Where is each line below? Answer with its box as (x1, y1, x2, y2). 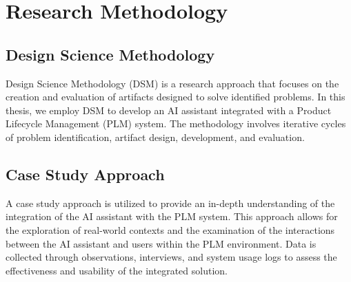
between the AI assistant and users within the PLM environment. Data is (6, 236, 317, 250)
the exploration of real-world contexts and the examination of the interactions (6, 222, 335, 237)
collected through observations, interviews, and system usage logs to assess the (6, 250, 337, 264)
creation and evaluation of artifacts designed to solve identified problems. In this (6, 89, 345, 104)
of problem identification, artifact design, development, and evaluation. (6, 129, 305, 144)
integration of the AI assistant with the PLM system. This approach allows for (6, 209, 338, 224)
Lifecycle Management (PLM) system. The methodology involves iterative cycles (6, 116, 346, 131)
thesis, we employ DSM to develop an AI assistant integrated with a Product (6, 102, 332, 117)
